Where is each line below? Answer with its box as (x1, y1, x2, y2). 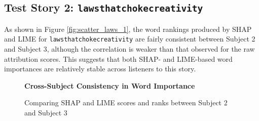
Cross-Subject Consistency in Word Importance (24, 80, 195, 91)
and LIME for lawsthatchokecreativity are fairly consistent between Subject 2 (4, 33, 255, 44)
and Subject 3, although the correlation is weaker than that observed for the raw (4, 44, 255, 54)
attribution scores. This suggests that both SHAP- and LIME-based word (4, 53, 233, 64)
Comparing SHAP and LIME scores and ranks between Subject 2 (24, 97, 228, 108)
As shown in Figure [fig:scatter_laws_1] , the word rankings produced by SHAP (4, 23, 252, 34)
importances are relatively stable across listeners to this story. (4, 63, 196, 74)
